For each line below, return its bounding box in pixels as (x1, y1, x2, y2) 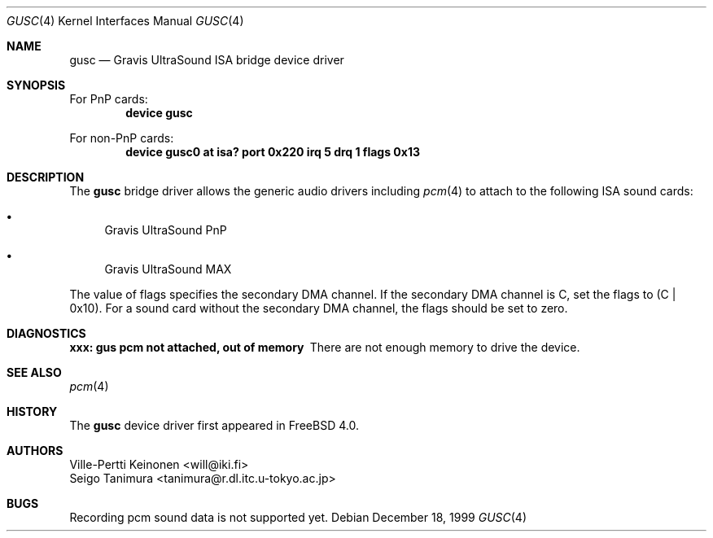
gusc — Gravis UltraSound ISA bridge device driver (69, 53, 344, 67)
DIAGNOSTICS (7, 326, 86, 340)
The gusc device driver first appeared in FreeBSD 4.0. (69, 418, 359, 432)
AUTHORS (7, 444, 63, 457)
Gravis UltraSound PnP (104, 223, 227, 237)
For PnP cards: (69, 92, 148, 106)
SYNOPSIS (7, 78, 66, 92)
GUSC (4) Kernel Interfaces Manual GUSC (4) (7, 14, 244, 28)
